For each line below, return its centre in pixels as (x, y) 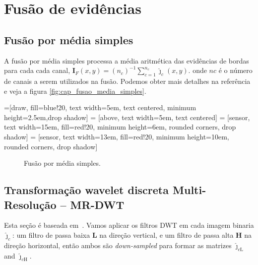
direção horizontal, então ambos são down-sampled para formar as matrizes (118, 245)
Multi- (190, 190)
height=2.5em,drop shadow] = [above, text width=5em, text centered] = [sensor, (127, 117)
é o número (235, 70)
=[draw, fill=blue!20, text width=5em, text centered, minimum (100, 107)
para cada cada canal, (37, 70)
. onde (197, 70)
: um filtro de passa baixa (51, 234)
